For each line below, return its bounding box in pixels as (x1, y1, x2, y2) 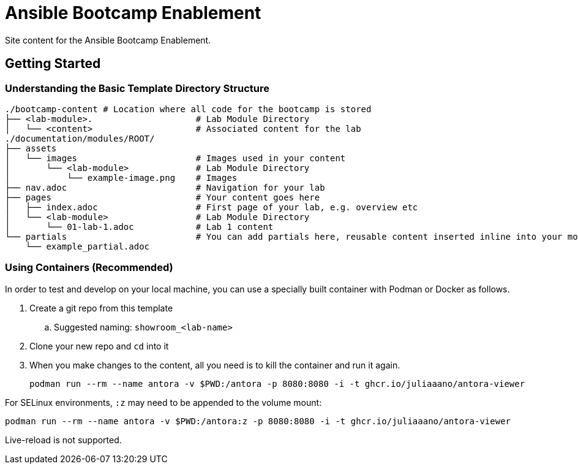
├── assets (5, 143, 57, 153)
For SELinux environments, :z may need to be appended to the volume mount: (5, 397, 322, 408)
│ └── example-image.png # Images (5, 172, 238, 183)
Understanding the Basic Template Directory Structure (5, 82, 269, 94)
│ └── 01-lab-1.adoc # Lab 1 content (5, 221, 274, 232)
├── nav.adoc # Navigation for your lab (5, 182, 325, 193)
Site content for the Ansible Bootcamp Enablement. (5, 34, 211, 45)
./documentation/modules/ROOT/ (5, 133, 155, 143)
